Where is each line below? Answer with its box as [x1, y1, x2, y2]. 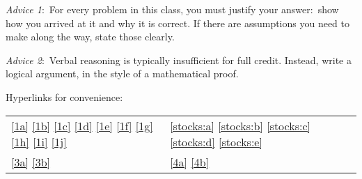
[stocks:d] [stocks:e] [170, 133, 262, 150]
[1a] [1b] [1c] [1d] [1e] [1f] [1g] [11, 117, 153, 134]
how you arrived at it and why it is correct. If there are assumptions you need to [6, 15, 350, 30]
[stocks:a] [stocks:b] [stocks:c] [170, 117, 310, 134]
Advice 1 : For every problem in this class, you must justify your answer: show [6, 2, 339, 16]
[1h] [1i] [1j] [11, 133, 67, 150]
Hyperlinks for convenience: [6, 89, 123, 104]
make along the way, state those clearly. [6, 29, 175, 44]
